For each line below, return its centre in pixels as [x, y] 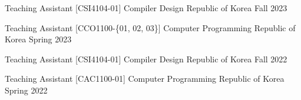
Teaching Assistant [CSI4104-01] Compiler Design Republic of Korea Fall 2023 [146, 8]
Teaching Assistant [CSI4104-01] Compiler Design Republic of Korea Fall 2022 [146, 59]
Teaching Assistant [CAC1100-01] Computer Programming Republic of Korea [145, 79]
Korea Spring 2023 [38, 39]
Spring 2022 [26, 90]
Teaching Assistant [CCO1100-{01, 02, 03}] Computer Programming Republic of [150, 27]
